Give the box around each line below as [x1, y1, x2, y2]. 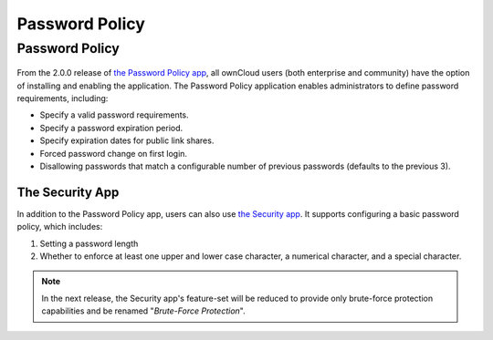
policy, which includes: [16, 222, 103, 232]
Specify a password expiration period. [39, 122, 184, 133]
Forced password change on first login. [39, 148, 187, 159]
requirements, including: [16, 92, 109, 104]
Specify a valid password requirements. [39, 109, 189, 120]
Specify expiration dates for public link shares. [39, 135, 215, 146]
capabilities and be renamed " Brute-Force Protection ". [41, 305, 246, 316]
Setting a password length [39, 238, 139, 249]
